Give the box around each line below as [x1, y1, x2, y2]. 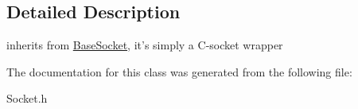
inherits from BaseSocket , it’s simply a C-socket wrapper [6, 37, 283, 53]
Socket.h [6, 90, 48, 107]
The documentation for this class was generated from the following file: [6, 63, 352, 80]
